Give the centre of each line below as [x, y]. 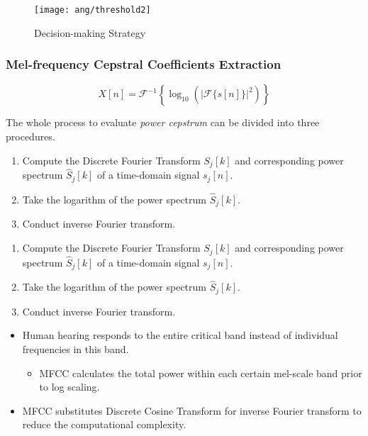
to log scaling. [69, 387]
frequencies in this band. [76, 349]
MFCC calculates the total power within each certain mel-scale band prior [201, 373]
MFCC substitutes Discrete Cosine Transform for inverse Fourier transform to [192, 410]
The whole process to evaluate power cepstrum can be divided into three [163, 122]
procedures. [30, 136]
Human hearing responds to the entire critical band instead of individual [180, 335]
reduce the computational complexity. [104, 424]
